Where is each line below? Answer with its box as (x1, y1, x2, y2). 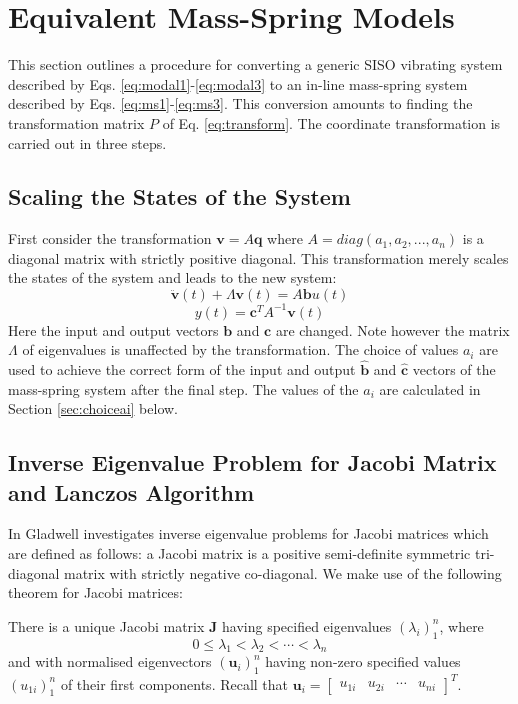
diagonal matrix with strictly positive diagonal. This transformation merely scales (8, 247, 509, 268)
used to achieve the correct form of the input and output (8, 358, 356, 379)
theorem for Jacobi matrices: (8, 582, 183, 603)
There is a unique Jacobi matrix (8, 615, 205, 636)
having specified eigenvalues (222, 615, 392, 636)
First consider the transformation (8, 228, 212, 249)
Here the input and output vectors (8, 319, 219, 340)
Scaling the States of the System (8, 181, 351, 212)
